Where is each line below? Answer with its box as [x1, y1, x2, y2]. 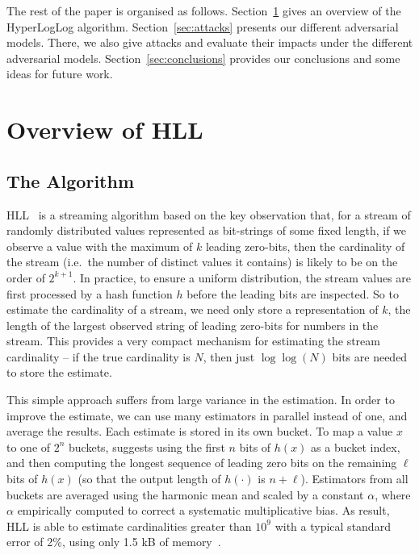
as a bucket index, [311, 438, 400, 455]
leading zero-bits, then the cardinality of [205, 237, 405, 254]
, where [375, 486, 411, 503]
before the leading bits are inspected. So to [186, 285, 399, 302]
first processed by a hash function [6, 285, 173, 302]
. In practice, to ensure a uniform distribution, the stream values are [73, 269, 412, 286]
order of [6, 269, 45, 286]
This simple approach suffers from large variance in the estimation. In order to [6, 391, 395, 408]
